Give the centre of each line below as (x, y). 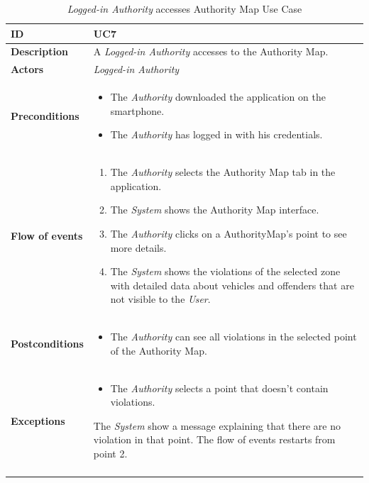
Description (40, 51)
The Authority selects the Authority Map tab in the (223, 172)
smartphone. (137, 110)
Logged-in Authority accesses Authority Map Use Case (184, 9)
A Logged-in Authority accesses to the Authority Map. (211, 51)
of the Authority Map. (159, 350)
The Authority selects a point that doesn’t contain (219, 388)
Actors (27, 69)
